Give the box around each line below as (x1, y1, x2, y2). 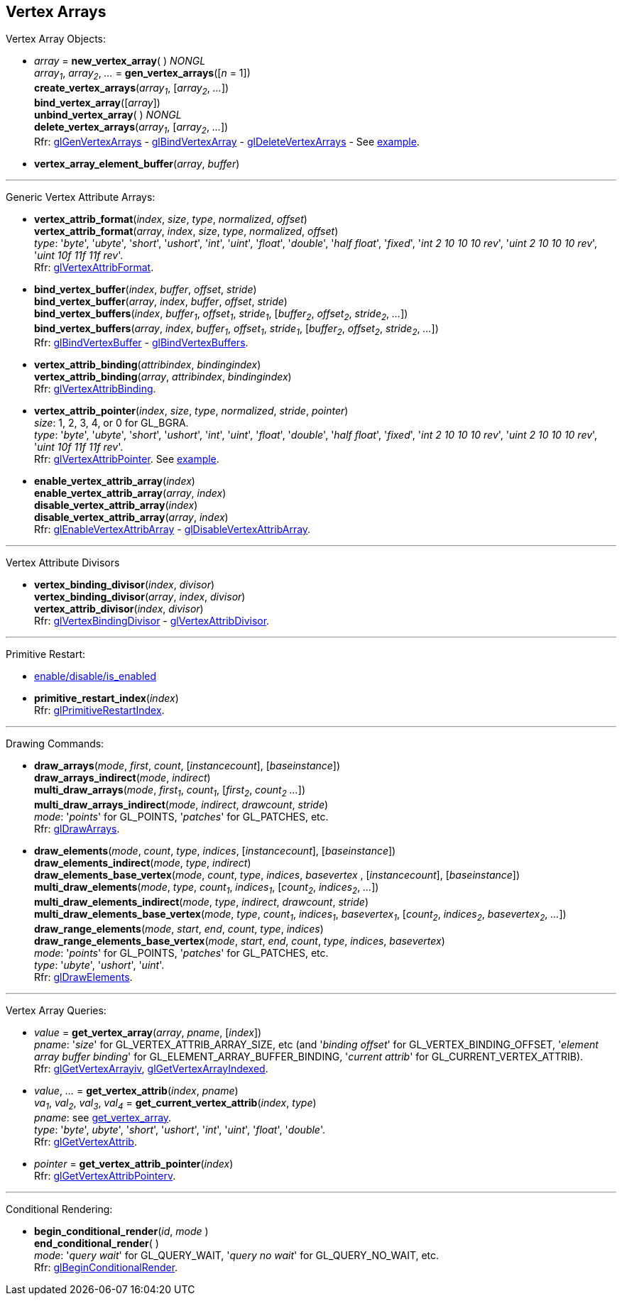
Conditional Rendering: (6, 1202, 113, 1215)
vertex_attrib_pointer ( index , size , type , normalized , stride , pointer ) (34, 405, 349, 417)
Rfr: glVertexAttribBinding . (34, 383, 156, 395)
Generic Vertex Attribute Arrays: (6, 190, 155, 203)
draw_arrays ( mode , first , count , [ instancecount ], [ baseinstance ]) (34, 759, 341, 772)
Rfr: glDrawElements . (34, 970, 133, 983)
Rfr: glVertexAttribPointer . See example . (34, 453, 219, 466)
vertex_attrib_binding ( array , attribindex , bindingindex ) (34, 370, 292, 383)
